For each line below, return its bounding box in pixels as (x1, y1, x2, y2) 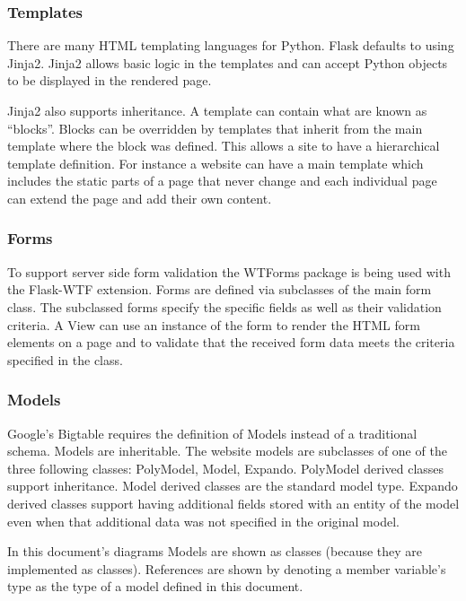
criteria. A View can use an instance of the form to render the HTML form (7, 315, 420, 334)
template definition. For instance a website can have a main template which (7, 153, 424, 172)
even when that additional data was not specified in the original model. (7, 511, 400, 530)
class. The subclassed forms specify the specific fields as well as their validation (7, 297, 442, 316)
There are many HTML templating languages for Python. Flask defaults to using (7, 36, 454, 55)
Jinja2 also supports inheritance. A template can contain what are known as (7, 101, 427, 119)
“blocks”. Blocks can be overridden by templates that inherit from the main (7, 118, 423, 137)
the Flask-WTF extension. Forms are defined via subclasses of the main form (7, 280, 432, 299)
